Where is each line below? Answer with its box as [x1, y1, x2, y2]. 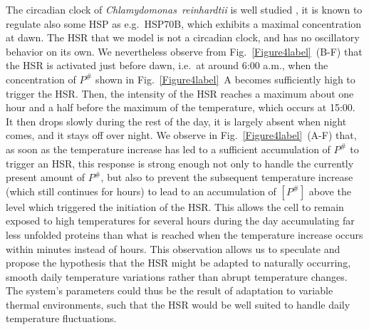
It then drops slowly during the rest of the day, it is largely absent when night [6, 113, 347, 128]
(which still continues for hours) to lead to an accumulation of [6, 183, 276, 198]
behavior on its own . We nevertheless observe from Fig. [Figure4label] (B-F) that [6, 43, 363, 58]
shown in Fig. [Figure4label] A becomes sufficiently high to [95, 71, 355, 86]
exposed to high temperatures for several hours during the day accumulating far [6, 213, 355, 228]
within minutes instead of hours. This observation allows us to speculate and [6, 241, 341, 256]
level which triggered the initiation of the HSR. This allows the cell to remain [6, 199, 344, 214]
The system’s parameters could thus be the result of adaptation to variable [6, 283, 333, 298]
